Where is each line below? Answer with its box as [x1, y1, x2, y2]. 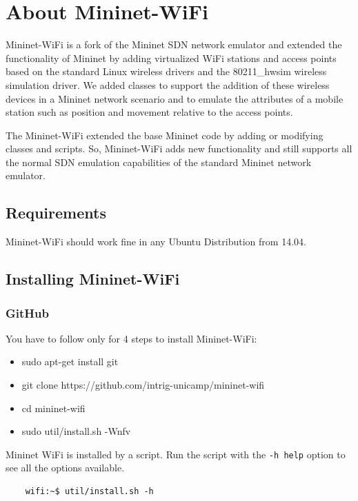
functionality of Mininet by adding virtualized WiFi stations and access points [6, 50, 337, 65]
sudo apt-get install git [21, 354, 119, 369]
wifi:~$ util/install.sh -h [25, 487, 154, 497]
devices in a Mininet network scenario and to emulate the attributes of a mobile [6, 91, 344, 105]
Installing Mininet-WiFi [6, 268, 180, 289]
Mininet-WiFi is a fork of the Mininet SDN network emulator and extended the [6, 37, 342, 52]
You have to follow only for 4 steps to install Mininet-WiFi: [6, 331, 257, 345]
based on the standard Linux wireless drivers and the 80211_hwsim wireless [6, 64, 327, 79]
